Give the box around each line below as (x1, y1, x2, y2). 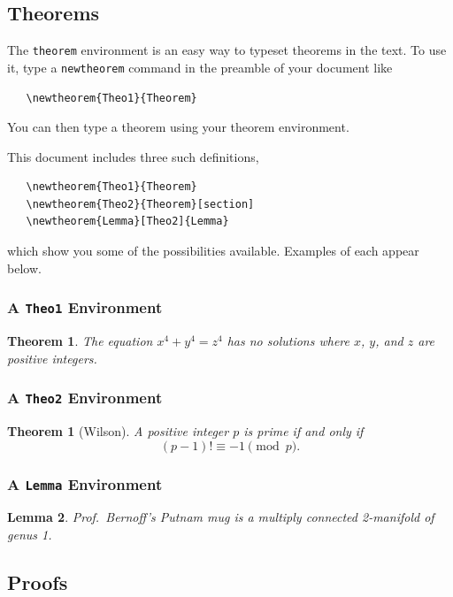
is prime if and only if (243, 422, 364, 440)
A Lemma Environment (7, 472, 163, 494)
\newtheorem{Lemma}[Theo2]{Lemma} (26, 215, 229, 228)
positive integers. (7, 348, 97, 367)
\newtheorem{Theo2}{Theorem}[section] (26, 197, 255, 210)
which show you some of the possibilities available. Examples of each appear (7, 241, 419, 260)
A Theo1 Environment (7, 296, 163, 318)
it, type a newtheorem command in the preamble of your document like (7, 57, 393, 76)
